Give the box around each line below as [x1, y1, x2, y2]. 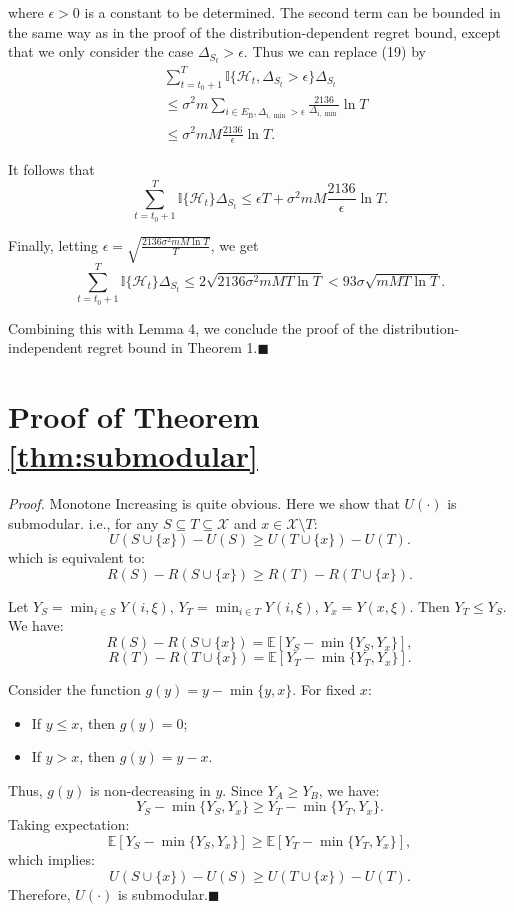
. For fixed [292, 679, 356, 700]
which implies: [8, 849, 95, 870]
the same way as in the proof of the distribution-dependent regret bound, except [8, 21, 501, 42]
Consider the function [8, 679, 141, 700]
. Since [222, 779, 263, 800]
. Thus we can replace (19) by [243, 41, 426, 62]
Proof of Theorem [8, 395, 260, 436]
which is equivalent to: [8, 547, 145, 568]
